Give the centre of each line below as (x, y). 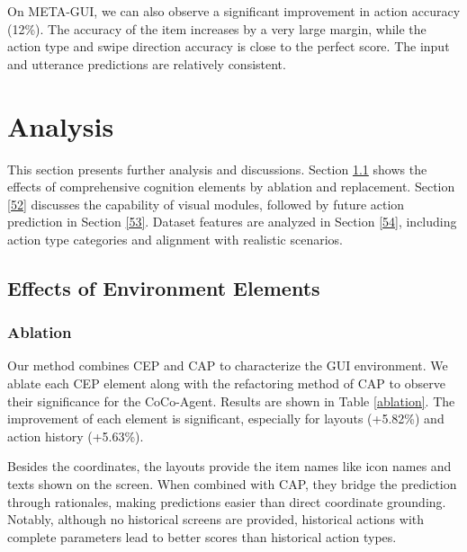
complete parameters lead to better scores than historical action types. (202, 536)
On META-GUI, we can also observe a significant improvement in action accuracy (234, 11)
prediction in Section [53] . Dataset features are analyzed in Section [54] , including (232, 222)
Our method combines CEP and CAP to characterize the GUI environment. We (228, 365)
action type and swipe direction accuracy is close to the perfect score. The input (229, 46)
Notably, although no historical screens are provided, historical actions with (216, 519)
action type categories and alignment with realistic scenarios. (175, 239)
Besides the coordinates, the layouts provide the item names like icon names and (229, 466)
